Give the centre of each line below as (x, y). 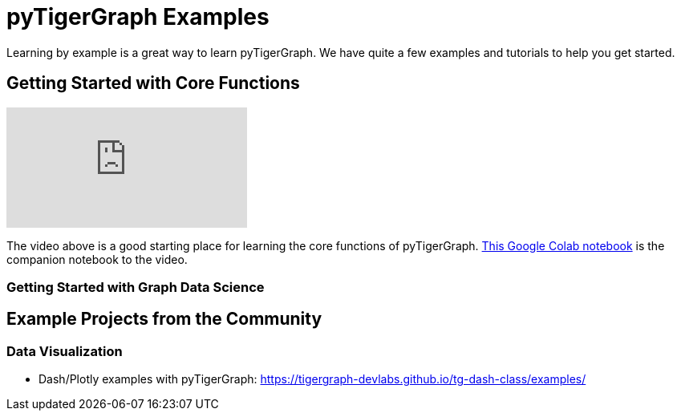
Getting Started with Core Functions (153, 83)
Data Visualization (65, 351)
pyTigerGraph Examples (138, 17)
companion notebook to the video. (97, 259)
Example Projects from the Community (164, 319)
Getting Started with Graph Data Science (136, 287)
